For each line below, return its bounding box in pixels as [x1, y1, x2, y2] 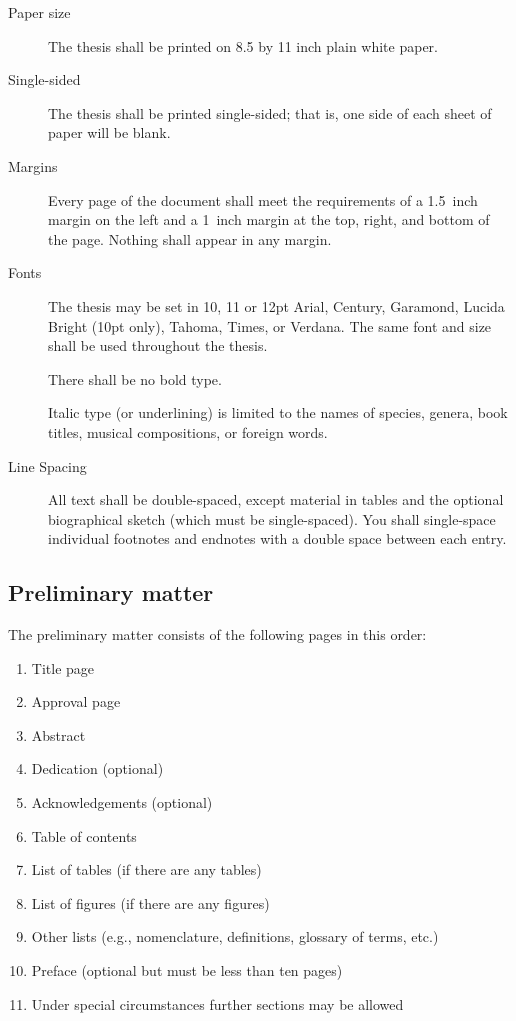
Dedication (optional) [31, 758, 164, 779]
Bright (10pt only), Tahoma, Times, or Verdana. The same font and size [48, 315, 492, 336]
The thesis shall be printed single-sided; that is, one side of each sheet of [48, 102, 492, 123]
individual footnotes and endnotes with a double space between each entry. [48, 528, 507, 549]
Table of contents [31, 825, 137, 846]
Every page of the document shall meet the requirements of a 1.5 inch [48, 189, 478, 210]
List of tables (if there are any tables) [31, 859, 262, 880]
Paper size [8, 2, 71, 22]
